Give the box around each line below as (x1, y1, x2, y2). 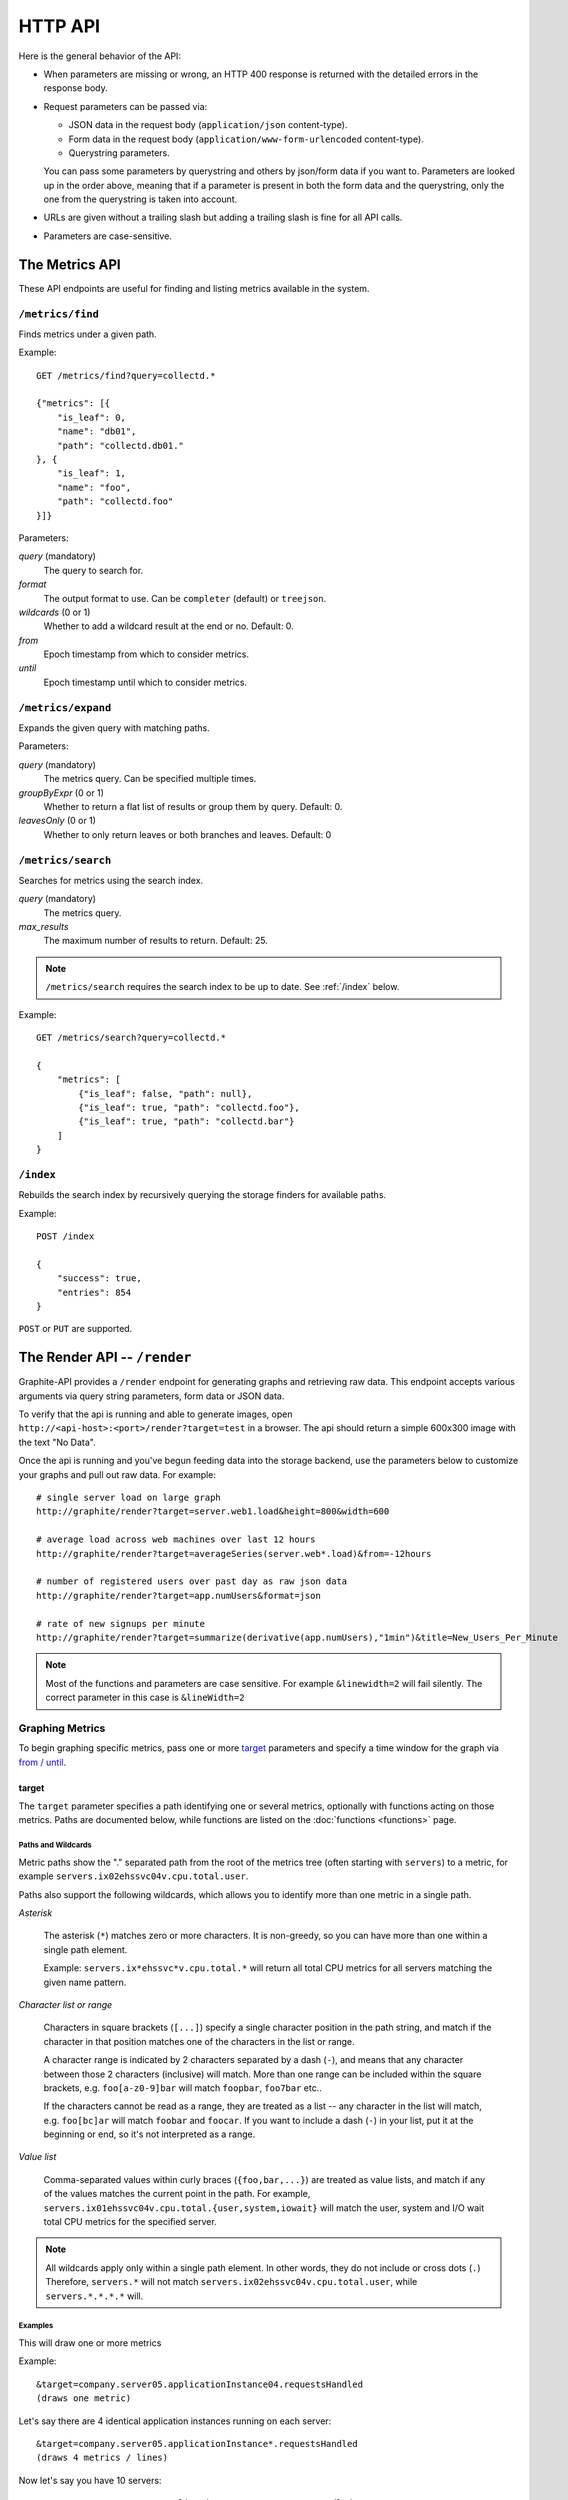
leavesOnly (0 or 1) (18, 815, 97, 827)
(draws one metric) (36, 2393, 132, 2404)
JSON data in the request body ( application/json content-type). (68, 119, 348, 131)
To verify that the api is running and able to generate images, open (18, 1408, 293, 1420)
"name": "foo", (56, 481, 132, 493)
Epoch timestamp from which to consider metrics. (43, 648, 250, 660)
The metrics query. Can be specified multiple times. (43, 773, 257, 785)
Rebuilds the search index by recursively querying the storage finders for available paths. (18, 1189, 387, 1201)
